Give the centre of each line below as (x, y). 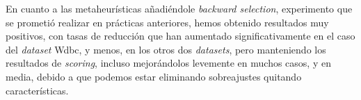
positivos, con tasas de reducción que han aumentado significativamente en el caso (180, 36)
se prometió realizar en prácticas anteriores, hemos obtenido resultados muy (167, 22)
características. (37, 90)
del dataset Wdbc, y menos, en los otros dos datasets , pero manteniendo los (166, 49)
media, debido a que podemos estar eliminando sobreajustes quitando (154, 76)
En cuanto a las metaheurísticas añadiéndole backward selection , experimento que (179, 8)
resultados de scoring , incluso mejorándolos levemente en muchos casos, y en (168, 63)
